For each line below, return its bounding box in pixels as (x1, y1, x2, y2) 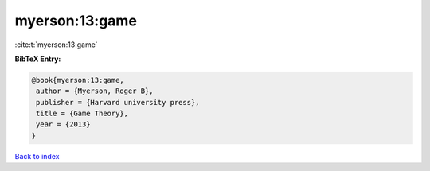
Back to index (14, 151, 60, 161)
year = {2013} (36, 120, 91, 129)
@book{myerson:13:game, (31, 76, 125, 84)
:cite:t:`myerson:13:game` (14, 40, 99, 49)
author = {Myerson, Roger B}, (36, 87, 154, 95)
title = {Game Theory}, (36, 109, 129, 119)
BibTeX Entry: (14, 54, 61, 64)
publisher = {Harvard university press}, (36, 98, 200, 107)
